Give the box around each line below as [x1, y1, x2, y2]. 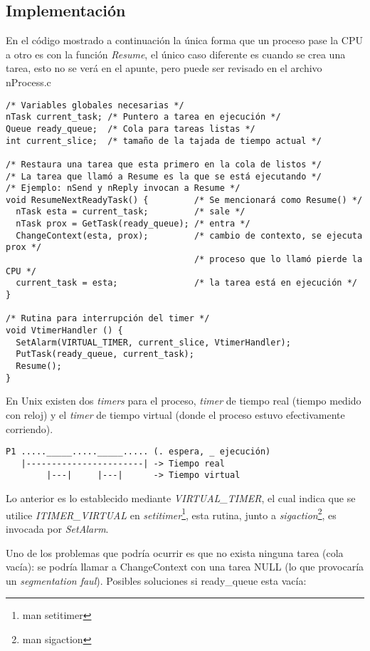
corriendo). [6, 421, 53, 436]
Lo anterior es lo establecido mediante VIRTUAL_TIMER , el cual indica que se [6, 491, 356, 506]
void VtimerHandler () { [6, 325, 123, 336]
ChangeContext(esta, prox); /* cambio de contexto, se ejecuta [16, 230, 363, 241]
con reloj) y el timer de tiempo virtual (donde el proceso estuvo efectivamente [6, 407, 345, 422]
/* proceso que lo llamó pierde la [194, 254, 363, 265]
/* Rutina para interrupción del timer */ [6, 313, 210, 324]
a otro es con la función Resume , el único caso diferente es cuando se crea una [6, 46, 346, 61]
